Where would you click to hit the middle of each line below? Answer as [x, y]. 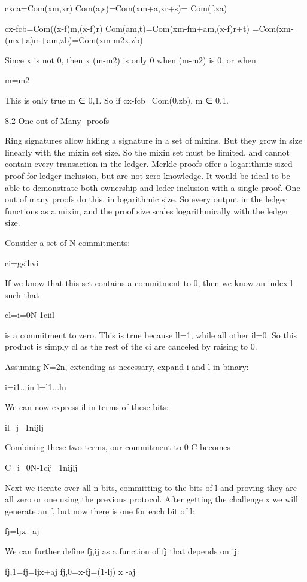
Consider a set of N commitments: [68, 242]
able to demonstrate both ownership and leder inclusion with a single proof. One [153, 187]
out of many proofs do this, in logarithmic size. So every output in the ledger [146, 199]
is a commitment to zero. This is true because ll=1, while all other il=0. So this [151, 334]
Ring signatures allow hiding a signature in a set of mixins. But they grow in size [154, 140]
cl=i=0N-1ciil [30, 315]
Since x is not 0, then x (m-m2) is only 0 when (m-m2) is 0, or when [130, 60]
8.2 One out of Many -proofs [57, 120]
